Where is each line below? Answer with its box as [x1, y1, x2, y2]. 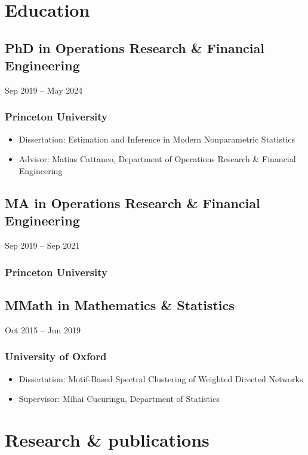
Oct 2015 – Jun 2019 [5, 323, 81, 336]
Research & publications [5, 427, 210, 451]
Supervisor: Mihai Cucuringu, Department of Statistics [19, 392, 220, 405]
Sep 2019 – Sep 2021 [5, 239, 80, 252]
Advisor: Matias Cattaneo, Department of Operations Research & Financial [19, 153, 296, 165]
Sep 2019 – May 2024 [5, 83, 83, 96]
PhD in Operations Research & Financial [5, 38, 264, 57]
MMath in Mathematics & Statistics [5, 295, 235, 314]
